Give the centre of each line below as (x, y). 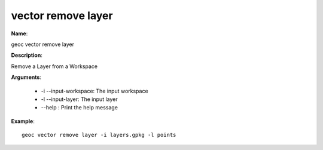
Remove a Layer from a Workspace (54, 66)
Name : (19, 33)
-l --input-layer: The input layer (79, 99)
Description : (27, 55)
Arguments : (26, 77)
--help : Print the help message (79, 108)
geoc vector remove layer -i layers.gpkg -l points (99, 135)
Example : (23, 121)
